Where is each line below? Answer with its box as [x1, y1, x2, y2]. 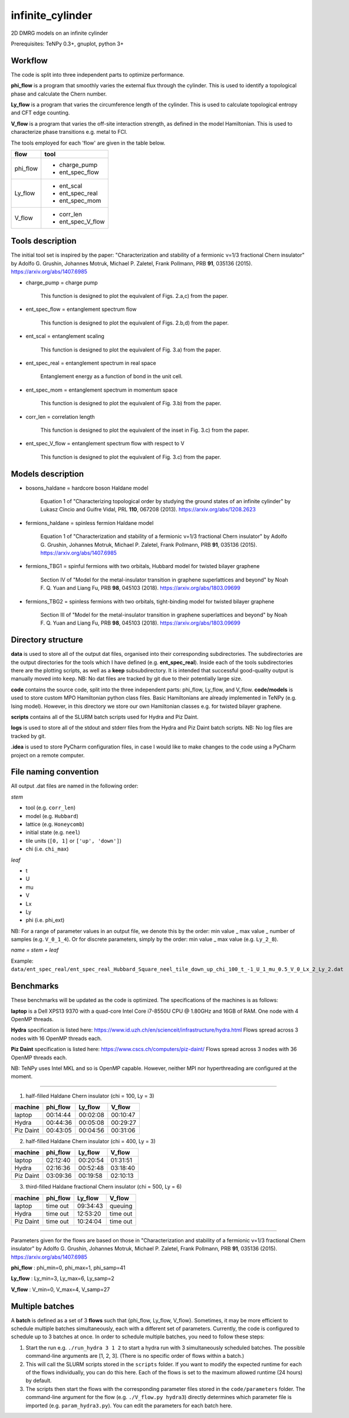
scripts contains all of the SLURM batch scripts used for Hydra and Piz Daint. [11, 713, 199, 720]
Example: [11, 957, 34, 964]
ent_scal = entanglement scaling [25, 333, 104, 340]
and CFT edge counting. [11, 109, 70, 116]
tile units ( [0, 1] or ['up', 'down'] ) [25, 837, 122, 844]
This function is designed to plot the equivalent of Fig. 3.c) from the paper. [40, 453, 221, 460]
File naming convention [11, 767, 99, 777]
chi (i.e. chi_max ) [25, 845, 69, 852]
